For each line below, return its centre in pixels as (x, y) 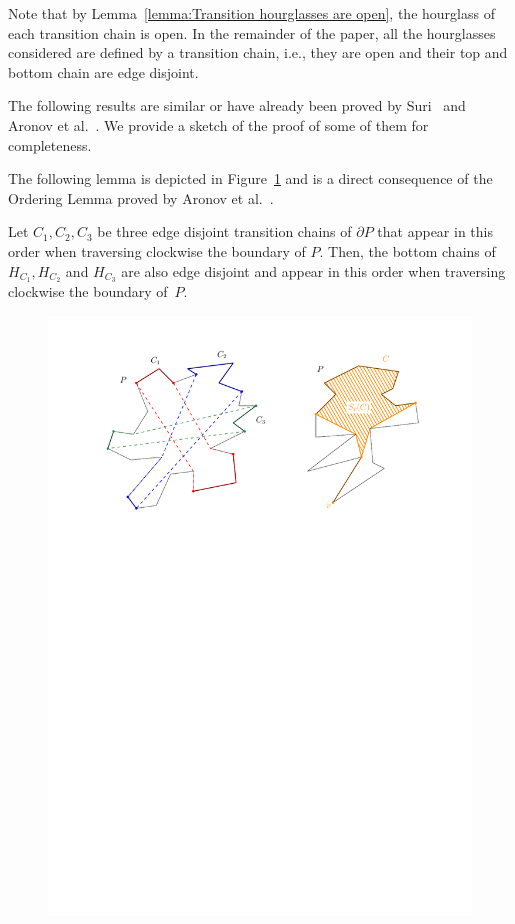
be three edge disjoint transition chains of (224, 231)
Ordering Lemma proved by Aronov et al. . (141, 197)
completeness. (50, 144)
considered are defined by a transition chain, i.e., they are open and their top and (258, 52)
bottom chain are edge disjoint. (103, 71)
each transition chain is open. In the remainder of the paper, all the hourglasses (252, 32)
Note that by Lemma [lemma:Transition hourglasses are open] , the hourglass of (251, 13)
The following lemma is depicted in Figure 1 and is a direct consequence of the (250, 178)
